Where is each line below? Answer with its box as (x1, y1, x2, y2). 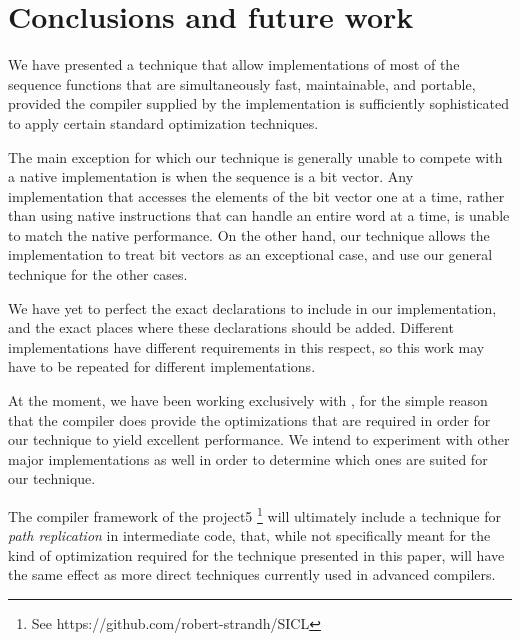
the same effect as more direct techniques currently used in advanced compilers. (8, 564, 496, 585)
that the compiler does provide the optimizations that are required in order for (8, 409, 491, 430)
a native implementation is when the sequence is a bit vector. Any (8, 166, 414, 187)
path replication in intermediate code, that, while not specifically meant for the (8, 525, 491, 546)
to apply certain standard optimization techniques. (8, 112, 319, 133)
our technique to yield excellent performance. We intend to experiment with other (8, 429, 510, 450)
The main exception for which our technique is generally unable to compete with (8, 146, 503, 167)
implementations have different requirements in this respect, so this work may (8, 336, 485, 357)
